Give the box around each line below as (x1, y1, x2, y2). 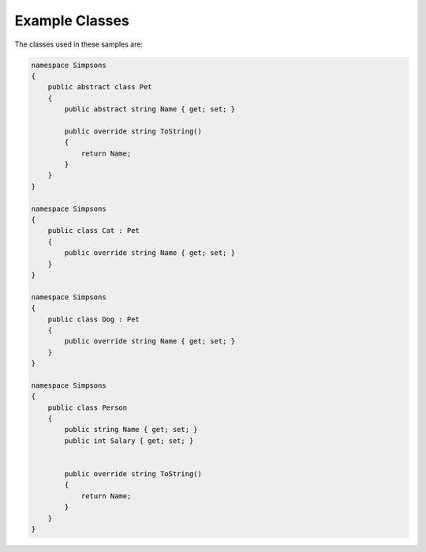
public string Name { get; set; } (64, 425, 198, 434)
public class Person (47, 403, 128, 412)
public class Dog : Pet (47, 314, 140, 324)
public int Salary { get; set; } (64, 436, 194, 445)
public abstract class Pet (47, 83, 153, 92)
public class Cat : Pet (47, 226, 140, 235)
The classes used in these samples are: (14, 39, 144, 49)
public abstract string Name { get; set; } (64, 105, 236, 114)
